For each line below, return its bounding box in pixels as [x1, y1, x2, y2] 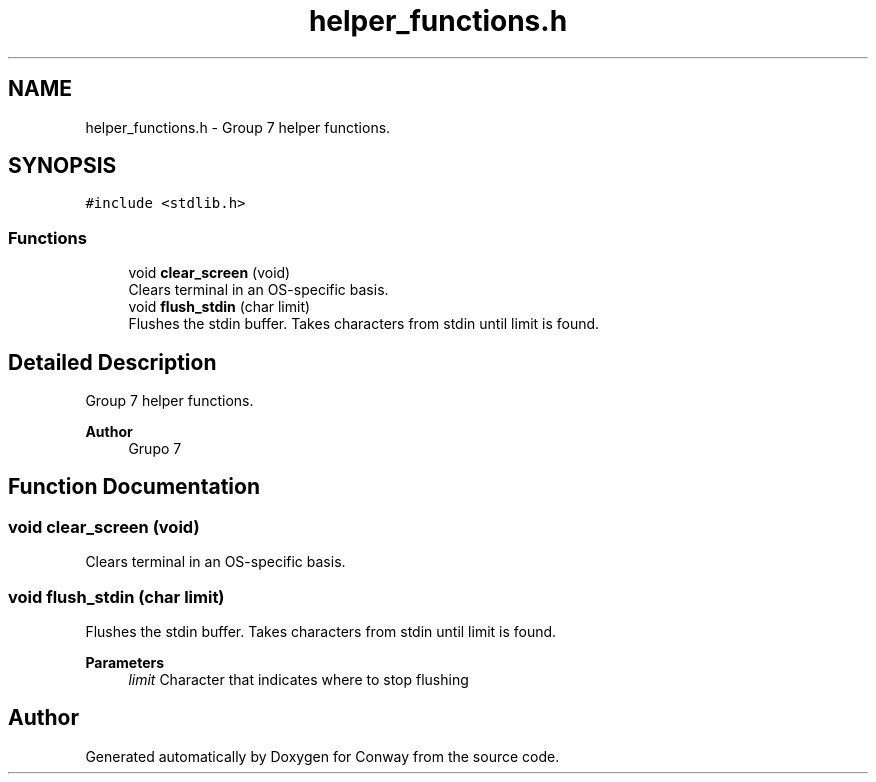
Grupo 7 [128, 440, 182, 458]
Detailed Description [8, 349, 217, 375]
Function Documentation [8, 474, 260, 500]
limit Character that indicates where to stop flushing [128, 671, 469, 688]
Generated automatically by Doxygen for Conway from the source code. [85, 747, 560, 765]
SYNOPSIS [8, 153, 117, 179]
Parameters [85, 654, 165, 671]
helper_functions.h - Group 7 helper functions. [85, 118, 391, 136]
